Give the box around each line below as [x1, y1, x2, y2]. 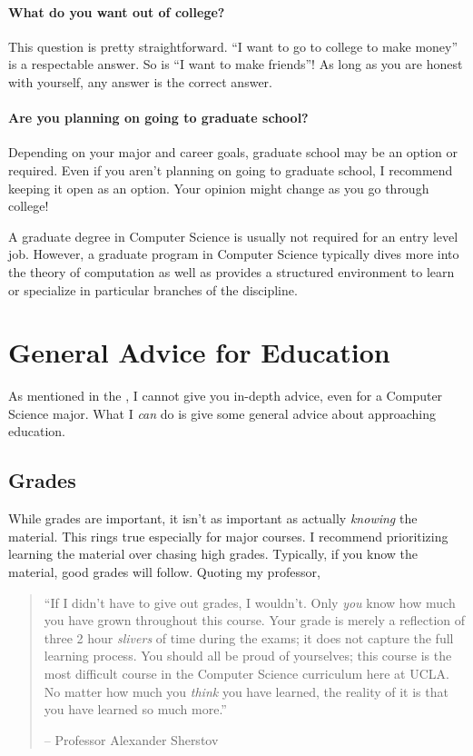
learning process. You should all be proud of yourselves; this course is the [44, 646, 452, 665]
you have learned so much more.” [44, 700, 227, 719]
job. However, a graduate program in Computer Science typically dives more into [8, 244, 459, 264]
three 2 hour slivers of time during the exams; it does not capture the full [44, 628, 454, 647]
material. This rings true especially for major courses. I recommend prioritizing [8, 526, 448, 545]
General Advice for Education [8, 333, 390, 371]
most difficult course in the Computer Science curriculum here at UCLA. [44, 663, 449, 682]
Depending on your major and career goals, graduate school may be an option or [8, 143, 458, 162]
